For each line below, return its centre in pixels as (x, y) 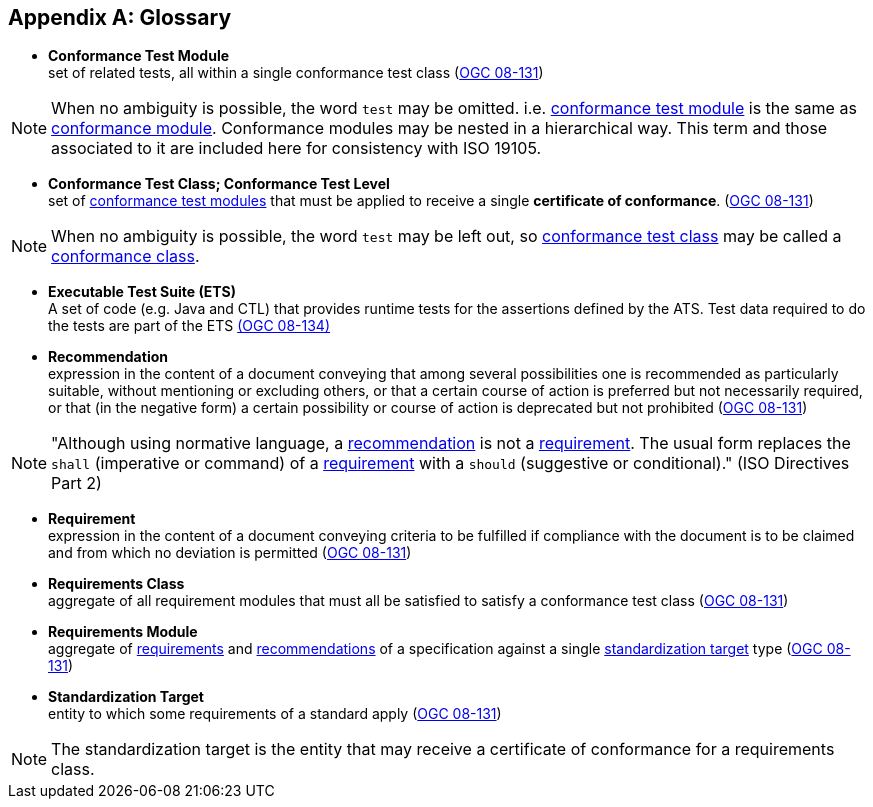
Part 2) (76, 483)
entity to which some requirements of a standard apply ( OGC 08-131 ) (275, 714)
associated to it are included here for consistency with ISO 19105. (296, 148)
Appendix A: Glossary (120, 17)
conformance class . (125, 256)
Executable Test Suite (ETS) (142, 292)
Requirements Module (123, 632)
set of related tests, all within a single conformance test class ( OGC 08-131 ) (296, 73)
